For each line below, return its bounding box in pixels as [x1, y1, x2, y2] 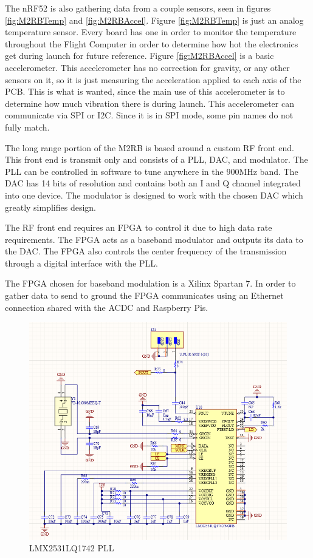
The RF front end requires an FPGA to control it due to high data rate [5, 221, 272, 234]
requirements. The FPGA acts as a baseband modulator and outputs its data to [5, 233, 303, 245]
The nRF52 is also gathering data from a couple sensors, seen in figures [5, 2, 271, 14]
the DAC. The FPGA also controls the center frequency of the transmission [5, 245, 287, 257]
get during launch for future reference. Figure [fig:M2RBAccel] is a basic [5, 49, 274, 62]
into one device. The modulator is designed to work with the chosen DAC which [5, 188, 303, 201]
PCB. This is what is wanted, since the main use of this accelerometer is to [5, 85, 285, 98]
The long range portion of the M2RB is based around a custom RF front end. [5, 141, 295, 154]
